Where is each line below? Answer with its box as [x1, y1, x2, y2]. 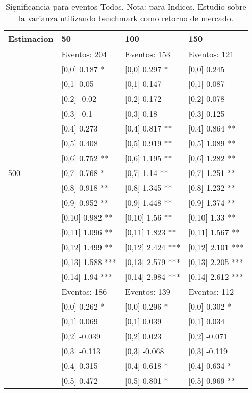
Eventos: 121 [188, 48, 234, 60]
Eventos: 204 [61, 48, 107, 60]
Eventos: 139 [125, 286, 170, 297]
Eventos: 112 [188, 286, 234, 297]
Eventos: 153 [125, 48, 170, 60]
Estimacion [8, 33, 54, 45]
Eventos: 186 [61, 286, 107, 297]
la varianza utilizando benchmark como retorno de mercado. [18, 12, 234, 24]
